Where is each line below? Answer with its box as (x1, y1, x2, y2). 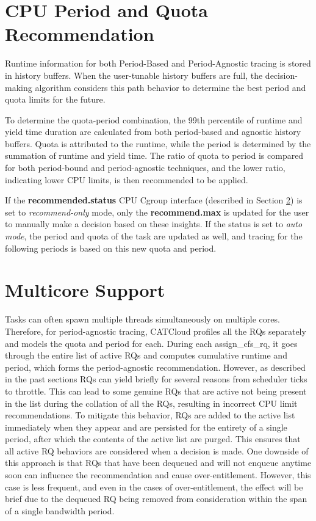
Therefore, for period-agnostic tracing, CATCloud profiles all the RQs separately (5, 324, 306, 337)
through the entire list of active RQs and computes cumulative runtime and (5, 349, 287, 362)
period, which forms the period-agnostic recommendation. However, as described (5, 360, 306, 373)
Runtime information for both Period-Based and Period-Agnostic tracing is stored (5, 57, 311, 70)
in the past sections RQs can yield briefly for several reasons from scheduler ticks (5, 373, 307, 385)
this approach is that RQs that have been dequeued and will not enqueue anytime (5, 456, 312, 469)
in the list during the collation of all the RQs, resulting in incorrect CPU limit (5, 396, 298, 409)
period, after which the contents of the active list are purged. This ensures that (5, 432, 301, 445)
